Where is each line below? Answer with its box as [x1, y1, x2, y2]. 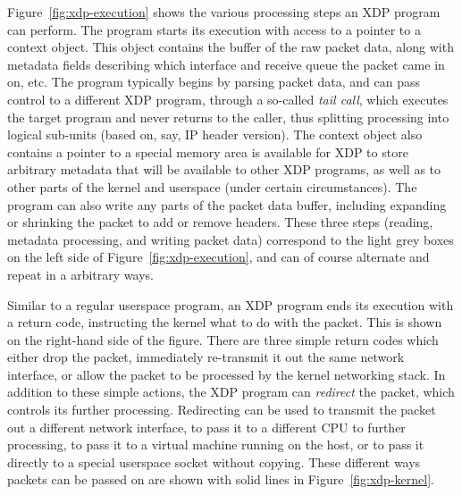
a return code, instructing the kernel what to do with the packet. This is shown [7, 313, 442, 331]
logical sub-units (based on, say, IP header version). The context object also [7, 125, 423, 144]
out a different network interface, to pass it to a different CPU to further [7, 417, 406, 436]
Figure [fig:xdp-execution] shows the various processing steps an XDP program [7, 3, 441, 21]
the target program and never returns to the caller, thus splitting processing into [7, 107, 449, 126]
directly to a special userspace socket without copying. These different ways [7, 452, 421, 471]
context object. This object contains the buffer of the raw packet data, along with [7, 38, 454, 56]
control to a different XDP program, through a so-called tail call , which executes [7, 89, 449, 108]
